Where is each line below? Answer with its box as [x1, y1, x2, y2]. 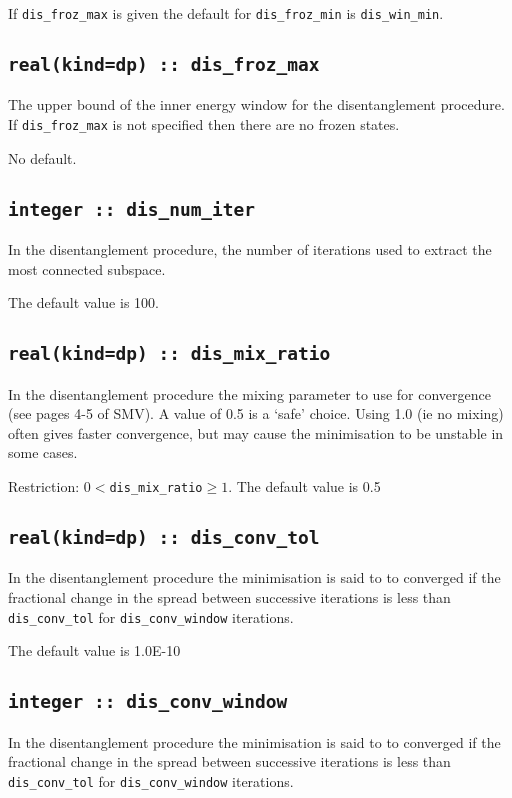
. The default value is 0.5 [228, 476, 381, 496]
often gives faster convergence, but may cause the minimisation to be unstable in [8, 422, 504, 443]
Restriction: [8, 476, 80, 496]
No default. [8, 147, 77, 168]
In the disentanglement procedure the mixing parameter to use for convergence [8, 383, 491, 404]
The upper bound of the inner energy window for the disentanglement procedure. [8, 94, 505, 115]
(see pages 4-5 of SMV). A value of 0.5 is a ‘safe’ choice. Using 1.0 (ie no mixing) [8, 403, 504, 424]
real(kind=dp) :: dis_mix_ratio [8, 343, 331, 365]
